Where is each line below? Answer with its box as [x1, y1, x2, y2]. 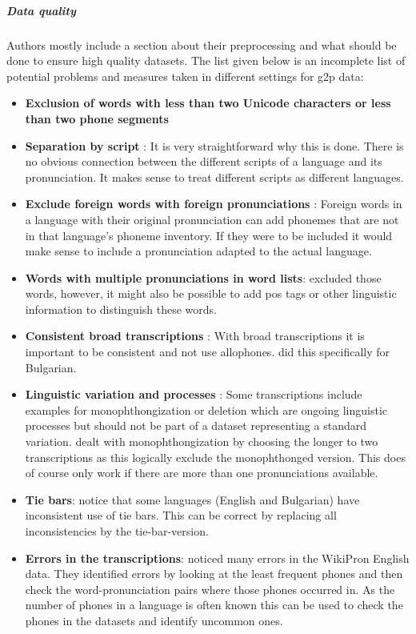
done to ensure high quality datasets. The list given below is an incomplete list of [6, 52, 406, 69]
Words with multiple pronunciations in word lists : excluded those [25, 269, 382, 286]
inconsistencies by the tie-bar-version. [25, 523, 209, 539]
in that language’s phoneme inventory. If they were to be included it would [25, 227, 393, 243]
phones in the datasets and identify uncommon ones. [25, 612, 283, 628]
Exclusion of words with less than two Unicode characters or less [25, 94, 391, 111]
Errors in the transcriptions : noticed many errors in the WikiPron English [25, 549, 410, 566]
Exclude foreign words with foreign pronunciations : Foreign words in [25, 195, 402, 212]
